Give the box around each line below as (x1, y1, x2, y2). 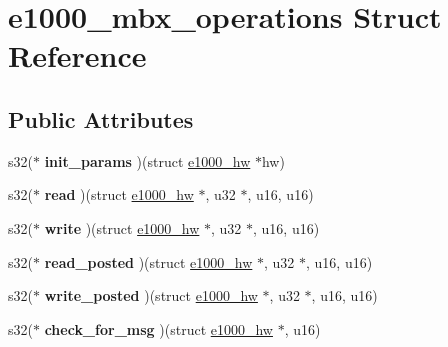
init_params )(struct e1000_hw (44, 150, 251, 171)
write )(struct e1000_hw (44, 217, 200, 238)
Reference (8, 35, 147, 76)
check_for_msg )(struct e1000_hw (44, 318, 273, 339)
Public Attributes (8, 103, 194, 134)
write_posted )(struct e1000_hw (44, 285, 258, 306)
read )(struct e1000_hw (44, 184, 194, 205)
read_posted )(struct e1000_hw (44, 251, 253, 272)
